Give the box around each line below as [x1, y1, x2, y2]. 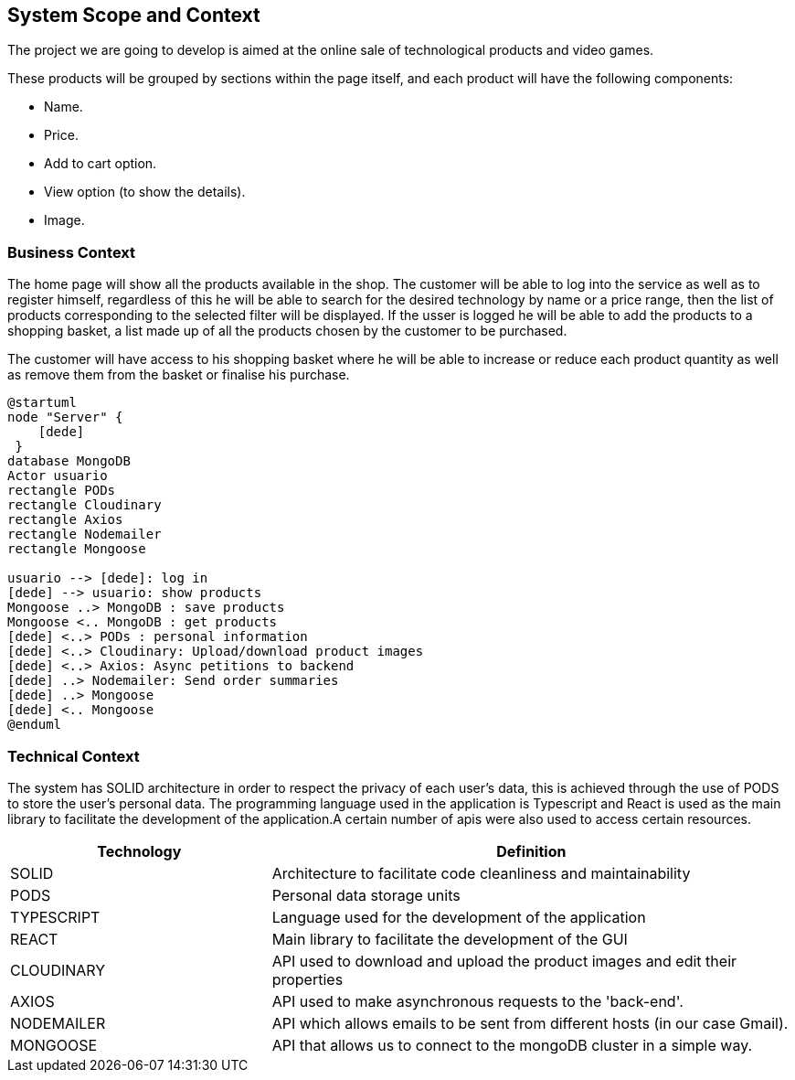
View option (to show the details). [44, 184, 246, 200]
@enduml [7, 717, 62, 732]
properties [271, 969, 344, 989]
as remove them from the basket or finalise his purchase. [7, 367, 350, 383]
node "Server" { [7, 410, 123, 425]
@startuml [7, 395, 77, 411]
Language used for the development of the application [271, 907, 646, 926]
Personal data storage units [271, 885, 461, 904]
